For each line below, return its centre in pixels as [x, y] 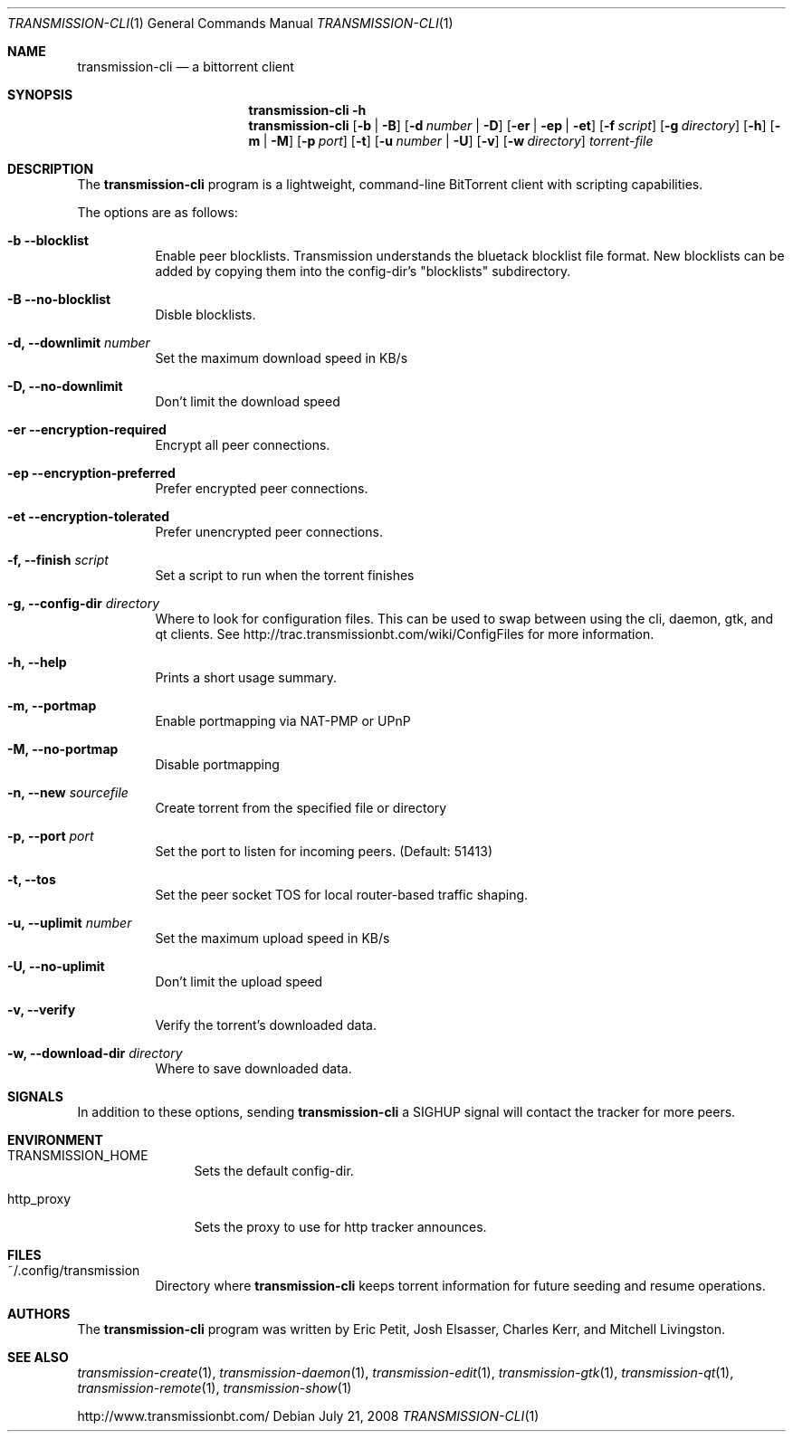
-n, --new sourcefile [68, 792]
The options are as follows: [158, 212]
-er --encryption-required [87, 429]
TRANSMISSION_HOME [78, 1155]
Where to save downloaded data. [253, 1068]
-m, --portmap [52, 705]
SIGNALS [35, 1096]
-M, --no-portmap [63, 749]
